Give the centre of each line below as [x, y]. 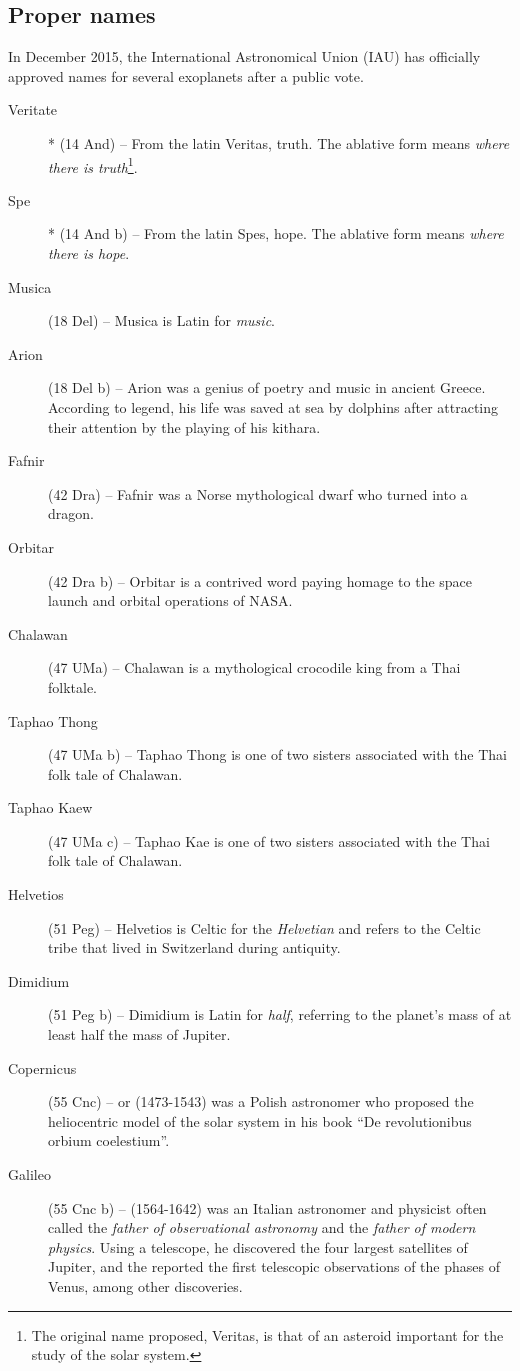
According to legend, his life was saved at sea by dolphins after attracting [273, 406]
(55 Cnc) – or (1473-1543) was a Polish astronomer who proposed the [261, 1101]
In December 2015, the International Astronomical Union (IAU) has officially [244, 56]
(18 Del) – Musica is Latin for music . [161, 320]
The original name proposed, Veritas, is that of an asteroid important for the [267, 1334]
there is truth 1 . [93, 165]
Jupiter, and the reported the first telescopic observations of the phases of [274, 1266]
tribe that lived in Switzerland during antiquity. [194, 947]
